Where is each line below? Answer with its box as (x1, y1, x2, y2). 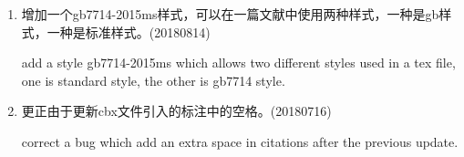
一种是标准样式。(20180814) (46, 22, 211, 41)
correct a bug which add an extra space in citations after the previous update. (21, 131, 459, 151)
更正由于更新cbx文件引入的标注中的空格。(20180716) (21, 101, 332, 120)
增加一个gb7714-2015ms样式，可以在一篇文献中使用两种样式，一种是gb (21, 5, 439, 23)
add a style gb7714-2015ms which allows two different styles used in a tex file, (21, 53, 456, 72)
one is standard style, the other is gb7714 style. (21, 70, 285, 89)
